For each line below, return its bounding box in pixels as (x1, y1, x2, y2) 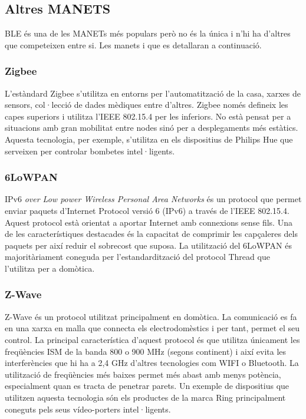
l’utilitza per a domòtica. (5, 262, 95, 274)
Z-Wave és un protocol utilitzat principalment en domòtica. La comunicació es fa (5, 310, 297, 322)
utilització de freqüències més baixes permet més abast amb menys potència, (5, 368, 281, 380)
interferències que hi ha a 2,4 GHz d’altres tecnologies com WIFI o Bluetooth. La (5, 357, 299, 369)
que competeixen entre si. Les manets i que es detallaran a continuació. (5, 38, 262, 51)
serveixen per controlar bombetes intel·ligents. (5, 144, 175, 157)
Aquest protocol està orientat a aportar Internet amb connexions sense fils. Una (5, 216, 292, 228)
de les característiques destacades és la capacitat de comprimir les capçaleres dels (5, 227, 298, 240)
